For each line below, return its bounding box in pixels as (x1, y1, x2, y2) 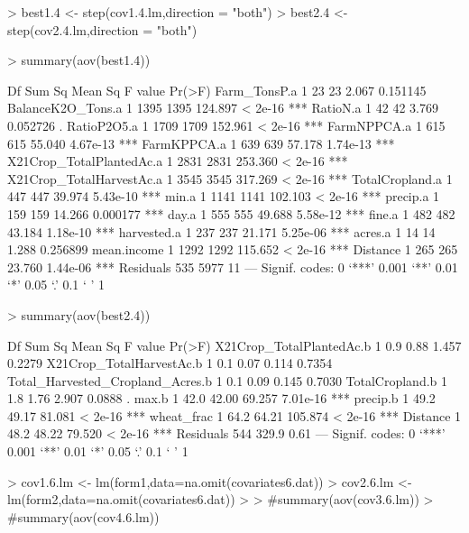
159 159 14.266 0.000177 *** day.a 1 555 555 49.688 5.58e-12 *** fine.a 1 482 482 (7, 204, 455, 223)
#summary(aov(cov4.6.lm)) (7, 507, 160, 526)
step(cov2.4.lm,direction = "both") (7, 20, 198, 39)
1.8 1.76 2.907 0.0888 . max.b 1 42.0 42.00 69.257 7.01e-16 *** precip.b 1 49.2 (7, 389, 436, 408)
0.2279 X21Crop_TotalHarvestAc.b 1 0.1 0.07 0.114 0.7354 (7, 354, 333, 372)
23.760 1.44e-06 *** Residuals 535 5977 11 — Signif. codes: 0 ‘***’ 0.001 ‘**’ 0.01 (7, 257, 458, 276)
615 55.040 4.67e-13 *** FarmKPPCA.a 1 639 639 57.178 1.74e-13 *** (7, 133, 395, 152)
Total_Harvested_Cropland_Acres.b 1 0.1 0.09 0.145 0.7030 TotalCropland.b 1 (7, 371, 448, 390)
